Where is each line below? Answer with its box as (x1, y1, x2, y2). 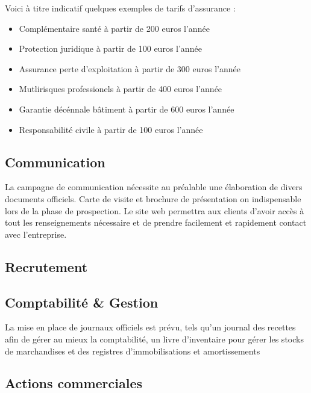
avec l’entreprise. (5, 227, 67, 240)
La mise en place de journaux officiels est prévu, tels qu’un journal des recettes (5, 321, 296, 333)
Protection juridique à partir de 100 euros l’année (19, 42, 202, 55)
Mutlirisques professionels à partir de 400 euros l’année (19, 82, 222, 95)
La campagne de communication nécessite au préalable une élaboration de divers (5, 181, 303, 193)
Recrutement (5, 257, 88, 276)
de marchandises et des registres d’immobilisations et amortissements (5, 344, 260, 357)
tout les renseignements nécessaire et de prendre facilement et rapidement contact (5, 216, 307, 229)
